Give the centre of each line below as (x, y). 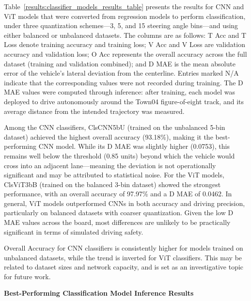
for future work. (27, 277)
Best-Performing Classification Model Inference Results (99, 293)
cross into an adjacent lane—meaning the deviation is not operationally (110, 165)
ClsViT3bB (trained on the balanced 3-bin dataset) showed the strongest (112, 184)
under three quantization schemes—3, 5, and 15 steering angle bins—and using (121, 25)
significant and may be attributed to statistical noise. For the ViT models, (114, 175)
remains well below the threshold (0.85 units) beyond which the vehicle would (119, 155)
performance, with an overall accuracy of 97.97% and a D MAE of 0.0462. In (118, 194)
